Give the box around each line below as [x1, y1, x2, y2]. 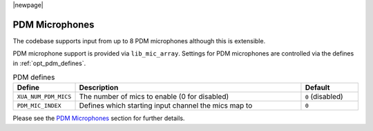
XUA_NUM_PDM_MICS [17, 93, 72, 100]
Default [305, 83, 330, 93]
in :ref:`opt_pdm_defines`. [12, 59, 86, 67]
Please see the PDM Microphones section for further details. [12, 114, 185, 123]
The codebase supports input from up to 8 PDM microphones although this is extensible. [12, 36, 266, 45]
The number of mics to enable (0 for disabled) [79, 92, 229, 102]
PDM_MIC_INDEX [17, 102, 61, 109]
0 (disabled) [305, 92, 343, 102]
